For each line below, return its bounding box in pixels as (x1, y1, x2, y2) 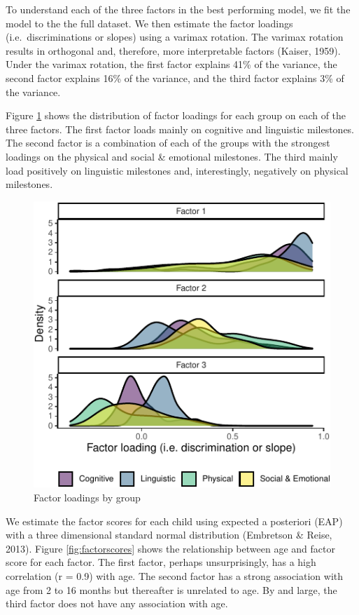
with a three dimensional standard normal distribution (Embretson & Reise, (6, 527, 332, 542)
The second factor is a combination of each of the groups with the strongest (6, 135, 330, 150)
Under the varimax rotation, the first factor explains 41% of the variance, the (6, 57, 337, 72)
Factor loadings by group (34, 490, 141, 505)
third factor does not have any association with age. (6, 596, 228, 611)
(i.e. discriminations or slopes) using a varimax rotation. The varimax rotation (6, 29, 344, 44)
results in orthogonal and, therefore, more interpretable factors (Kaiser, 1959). (6, 43, 341, 58)
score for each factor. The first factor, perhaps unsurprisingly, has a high (6, 555, 316, 569)
